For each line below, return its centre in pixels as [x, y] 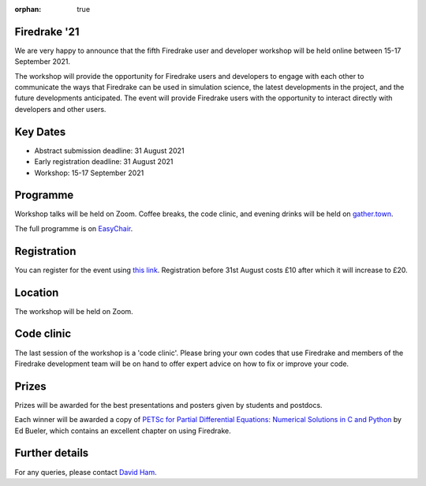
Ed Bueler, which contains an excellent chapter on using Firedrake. [123, 431]
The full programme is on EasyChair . [74, 228]
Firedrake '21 [47, 32]
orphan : [28, 9]
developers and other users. [60, 109]
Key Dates [40, 131]
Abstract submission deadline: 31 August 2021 [109, 151]
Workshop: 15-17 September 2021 [89, 173]
